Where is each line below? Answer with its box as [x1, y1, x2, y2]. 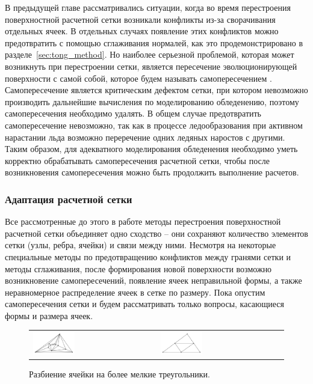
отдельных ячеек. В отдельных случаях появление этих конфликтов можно [5, 25, 279, 37]
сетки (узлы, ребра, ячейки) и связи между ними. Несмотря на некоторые [5, 239, 276, 251]
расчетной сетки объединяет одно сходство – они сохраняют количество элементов [5, 227, 308, 239]
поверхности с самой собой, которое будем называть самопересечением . [5, 72, 272, 84]
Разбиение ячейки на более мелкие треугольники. [29, 367, 210, 380]
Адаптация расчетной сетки [5, 191, 132, 206]
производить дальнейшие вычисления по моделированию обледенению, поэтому [5, 95, 299, 108]
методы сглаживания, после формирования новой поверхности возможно [5, 262, 272, 275]
